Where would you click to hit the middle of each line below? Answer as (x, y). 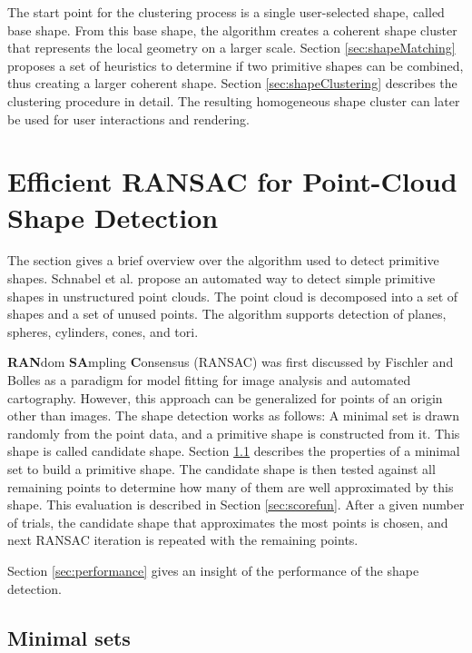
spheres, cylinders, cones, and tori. (103, 331)
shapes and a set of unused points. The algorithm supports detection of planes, (227, 314)
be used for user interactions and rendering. (128, 119)
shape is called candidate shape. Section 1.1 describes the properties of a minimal (234, 451)
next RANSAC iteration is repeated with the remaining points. (183, 540)
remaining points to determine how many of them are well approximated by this (231, 486)
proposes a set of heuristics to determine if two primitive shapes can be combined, (236, 65)
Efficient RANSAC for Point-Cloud (232, 181)
